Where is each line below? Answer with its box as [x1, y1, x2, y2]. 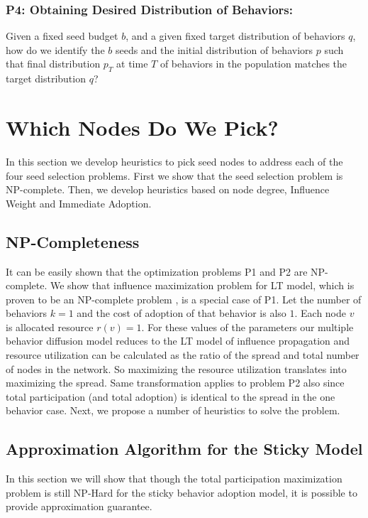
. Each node [294, 306, 347, 320]
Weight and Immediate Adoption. [6, 195, 152, 210]
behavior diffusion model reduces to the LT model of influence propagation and [6, 333, 350, 348]
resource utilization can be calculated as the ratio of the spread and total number [6, 347, 359, 362]
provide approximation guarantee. [6, 499, 152, 514]
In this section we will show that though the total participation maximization [6, 471, 342, 486]
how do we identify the [6, 42, 105, 57]
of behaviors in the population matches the [160, 56, 347, 71]
